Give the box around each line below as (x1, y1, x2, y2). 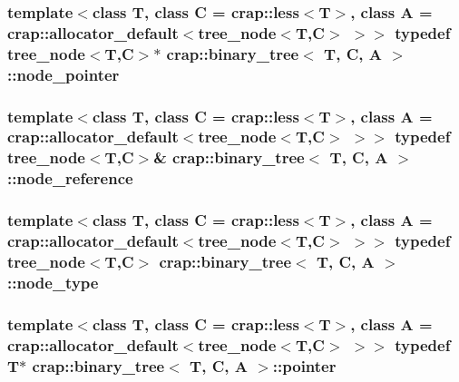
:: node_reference (7, 167, 133, 190)
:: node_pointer (7, 63, 120, 85)
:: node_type (7, 270, 99, 293)
